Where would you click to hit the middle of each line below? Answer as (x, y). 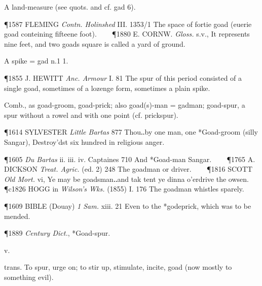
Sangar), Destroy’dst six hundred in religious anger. (84, 141)
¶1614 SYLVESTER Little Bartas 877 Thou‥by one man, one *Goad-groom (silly (131, 132)
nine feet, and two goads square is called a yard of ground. (95, 43)
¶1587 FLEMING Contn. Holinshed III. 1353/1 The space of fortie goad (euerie (128, 24)
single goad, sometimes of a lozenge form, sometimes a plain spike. (107, 88)
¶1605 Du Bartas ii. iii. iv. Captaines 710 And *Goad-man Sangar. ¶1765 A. (130, 159)
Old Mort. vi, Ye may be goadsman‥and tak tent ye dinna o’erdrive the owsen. (126, 179)
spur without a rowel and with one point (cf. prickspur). (91, 115)
